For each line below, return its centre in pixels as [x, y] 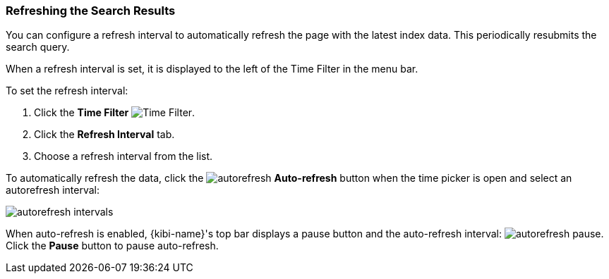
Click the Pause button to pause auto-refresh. [112, 246]
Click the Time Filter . [115, 113]
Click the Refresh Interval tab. [104, 135]
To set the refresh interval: [67, 91]
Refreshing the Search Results [91, 11]
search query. [38, 47]
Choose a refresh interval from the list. [123, 156]
